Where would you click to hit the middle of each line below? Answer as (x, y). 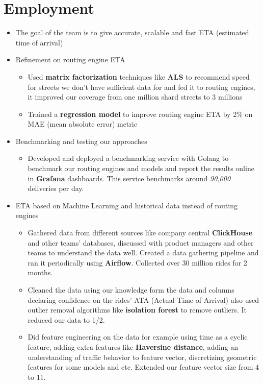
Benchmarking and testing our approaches (81, 141)
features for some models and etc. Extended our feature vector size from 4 (143, 367)
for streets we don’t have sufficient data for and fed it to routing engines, (141, 87)
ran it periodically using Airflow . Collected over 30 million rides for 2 (137, 262)
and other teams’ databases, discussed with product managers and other (141, 242)
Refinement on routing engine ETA (70, 59)
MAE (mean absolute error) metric (82, 124)
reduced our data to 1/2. (66, 319)
